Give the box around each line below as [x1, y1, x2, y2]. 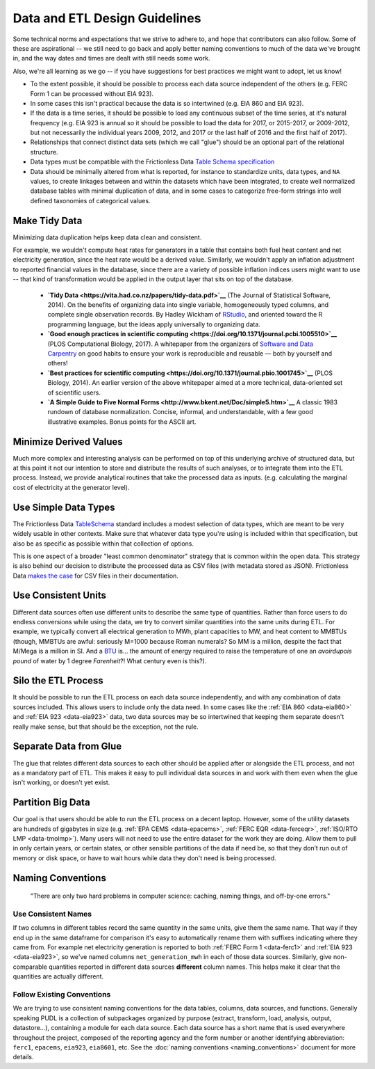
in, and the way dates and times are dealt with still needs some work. [12, 54, 210, 63]
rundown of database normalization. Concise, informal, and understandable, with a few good [47, 408, 313, 416]
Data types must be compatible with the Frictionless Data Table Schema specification [30, 157, 275, 166]
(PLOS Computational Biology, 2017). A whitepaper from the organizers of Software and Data [47, 340, 314, 348]
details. [12, 1053, 34, 1061]
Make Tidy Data [12, 214, 83, 226]
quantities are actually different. [12, 972, 104, 981]
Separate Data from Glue [12, 741, 122, 752]
